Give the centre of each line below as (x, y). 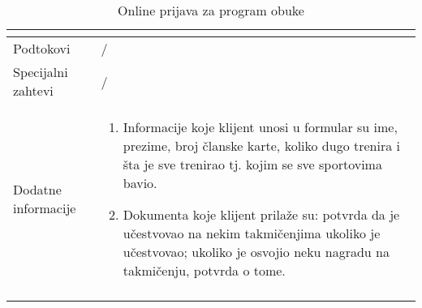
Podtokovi (42, 48)
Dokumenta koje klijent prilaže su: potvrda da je (261, 214)
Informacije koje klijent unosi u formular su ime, (260, 127)
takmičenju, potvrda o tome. (204, 270)
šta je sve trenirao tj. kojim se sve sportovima (252, 164)
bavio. (140, 183)
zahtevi (33, 90)
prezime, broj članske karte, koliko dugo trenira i (261, 145)
